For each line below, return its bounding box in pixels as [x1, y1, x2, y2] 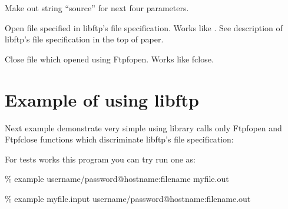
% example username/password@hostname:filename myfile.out [5, 172, 229, 185]
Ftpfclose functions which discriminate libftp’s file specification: [5, 133, 234, 145]
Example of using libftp [5, 87, 199, 111]
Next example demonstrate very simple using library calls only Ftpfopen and [5, 121, 282, 134]
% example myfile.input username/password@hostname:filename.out [5, 192, 251, 204]
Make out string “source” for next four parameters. [5, 2, 189, 14]
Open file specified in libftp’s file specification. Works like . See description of [5, 21, 283, 34]
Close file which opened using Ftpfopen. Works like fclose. [5, 52, 214, 65]
